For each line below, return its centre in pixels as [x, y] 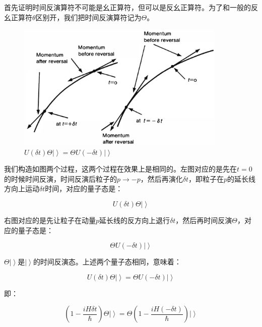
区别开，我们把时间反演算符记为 [88, 17]
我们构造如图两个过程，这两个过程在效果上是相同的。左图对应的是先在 [120, 169]
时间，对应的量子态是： [84, 188]
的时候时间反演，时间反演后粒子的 [60, 178]
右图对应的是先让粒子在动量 [50, 220]
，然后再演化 [161, 178]
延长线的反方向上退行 [135, 220]
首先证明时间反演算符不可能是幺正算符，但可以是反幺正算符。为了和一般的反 [131, 7]
